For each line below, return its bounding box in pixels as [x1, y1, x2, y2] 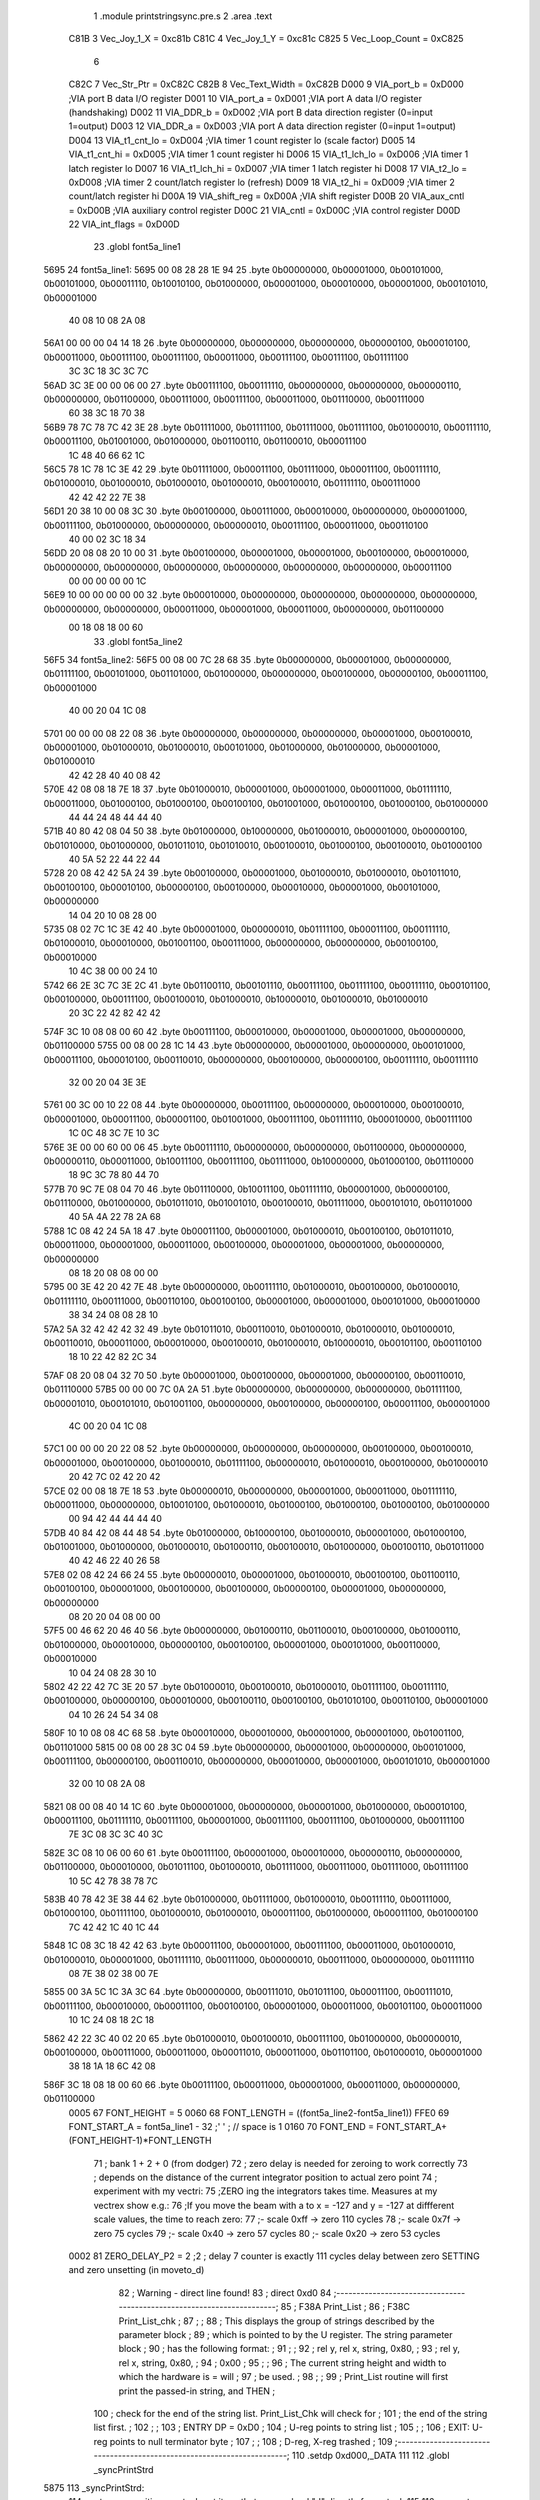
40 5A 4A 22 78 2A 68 [68, 1211, 162, 1223]
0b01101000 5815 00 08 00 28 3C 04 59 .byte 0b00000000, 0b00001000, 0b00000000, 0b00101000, [43, 1741, 467, 1753]
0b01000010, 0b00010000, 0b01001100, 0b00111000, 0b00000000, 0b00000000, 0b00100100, [43, 937, 439, 949]
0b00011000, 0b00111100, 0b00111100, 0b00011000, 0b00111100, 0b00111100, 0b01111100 [43, 351, 409, 363]
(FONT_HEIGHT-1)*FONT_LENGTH [68, 2135, 212, 2147]
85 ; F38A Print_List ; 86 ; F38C [280, 2301, 410, 2313]
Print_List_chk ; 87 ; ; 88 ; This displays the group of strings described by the [118, 2315, 435, 2327]
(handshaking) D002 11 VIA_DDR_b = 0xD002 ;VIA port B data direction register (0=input [68, 106, 434, 118]
